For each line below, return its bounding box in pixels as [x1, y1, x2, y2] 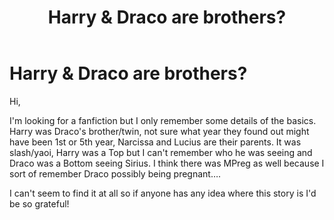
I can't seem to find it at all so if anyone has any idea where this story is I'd [9, 187, 317, 199]
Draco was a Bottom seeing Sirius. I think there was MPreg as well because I [9, 157, 325, 169]
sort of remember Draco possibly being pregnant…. [9, 167, 222, 180]
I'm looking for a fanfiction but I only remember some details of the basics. [9, 114, 317, 126]
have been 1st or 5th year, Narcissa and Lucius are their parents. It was [9, 136, 302, 148]
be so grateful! [9, 197, 70, 210]
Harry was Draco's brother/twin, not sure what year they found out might [9, 125, 310, 137]
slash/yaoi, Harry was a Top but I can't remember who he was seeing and [9, 146, 313, 158]
